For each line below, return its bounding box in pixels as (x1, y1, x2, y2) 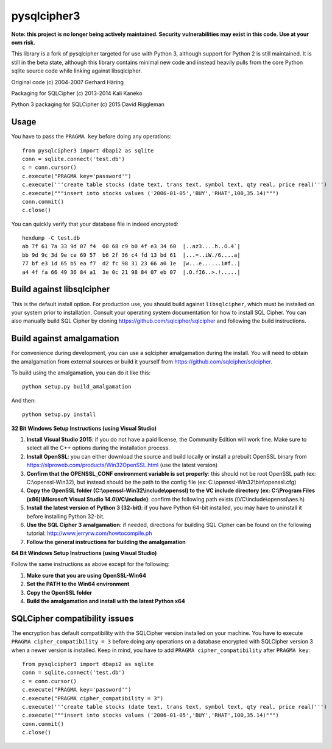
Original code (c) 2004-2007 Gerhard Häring (11, 78, 124, 85)
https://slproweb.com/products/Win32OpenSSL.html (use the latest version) (26, 461, 218, 469)
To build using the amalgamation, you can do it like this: (11, 369, 150, 376)
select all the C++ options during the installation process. (26, 444, 170, 451)
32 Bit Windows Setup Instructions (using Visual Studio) (11, 425, 157, 432)
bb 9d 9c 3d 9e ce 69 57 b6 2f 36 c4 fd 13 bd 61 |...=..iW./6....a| (22, 251, 241, 259)
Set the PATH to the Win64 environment (26, 580, 130, 588)
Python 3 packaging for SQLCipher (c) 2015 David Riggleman (11, 101, 164, 108)
